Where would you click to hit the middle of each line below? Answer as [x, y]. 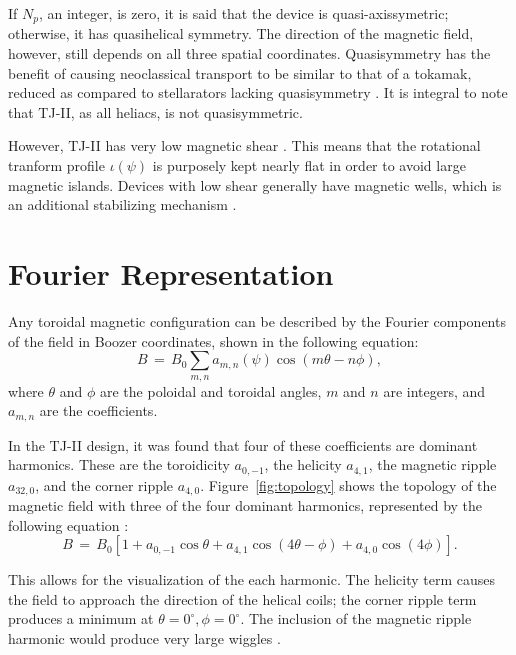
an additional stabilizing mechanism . [122, 204]
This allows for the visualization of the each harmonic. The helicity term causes [251, 579]
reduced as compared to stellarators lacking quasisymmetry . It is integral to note [258, 92]
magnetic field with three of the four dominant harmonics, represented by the [245, 505]
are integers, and [434, 390]
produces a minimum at [81, 618]
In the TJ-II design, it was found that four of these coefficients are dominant [243, 444]
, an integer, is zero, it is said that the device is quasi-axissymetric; [243, 13]
